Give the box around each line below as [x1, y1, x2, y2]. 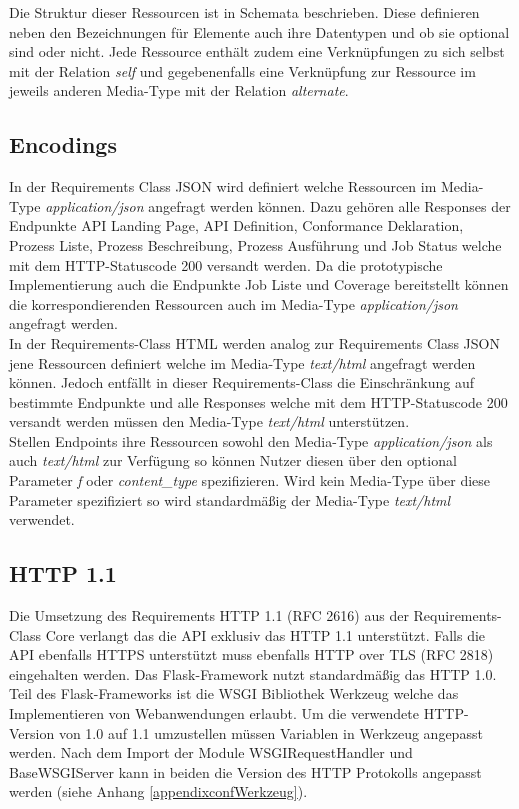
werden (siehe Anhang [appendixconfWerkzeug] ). [9, 781, 308, 802]
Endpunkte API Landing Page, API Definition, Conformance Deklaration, [9, 215, 464, 236]
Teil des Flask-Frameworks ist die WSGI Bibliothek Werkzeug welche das [9, 683, 459, 704]
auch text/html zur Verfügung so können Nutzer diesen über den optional [9, 450, 457, 471]
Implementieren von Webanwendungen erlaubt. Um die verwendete [9, 703, 420, 724]
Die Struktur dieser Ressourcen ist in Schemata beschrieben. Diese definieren [9, 2, 480, 22]
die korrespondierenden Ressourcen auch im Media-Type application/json [9, 293, 458, 314]
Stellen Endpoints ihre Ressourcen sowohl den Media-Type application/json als [9, 430, 493, 451]
